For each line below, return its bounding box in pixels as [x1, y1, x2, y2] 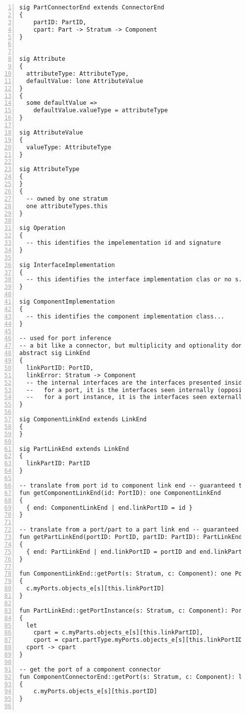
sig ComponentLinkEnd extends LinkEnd [19, 416, 147, 423]
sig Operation [19, 224, 66, 232]
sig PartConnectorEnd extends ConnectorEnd [19, 4, 164, 11]
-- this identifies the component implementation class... [26, 312, 225, 320]
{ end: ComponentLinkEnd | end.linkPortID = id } [26, 504, 193, 511]
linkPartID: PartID [26, 460, 90, 467]
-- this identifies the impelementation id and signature [26, 239, 221, 246]
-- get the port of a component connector [19, 666, 161, 673]
